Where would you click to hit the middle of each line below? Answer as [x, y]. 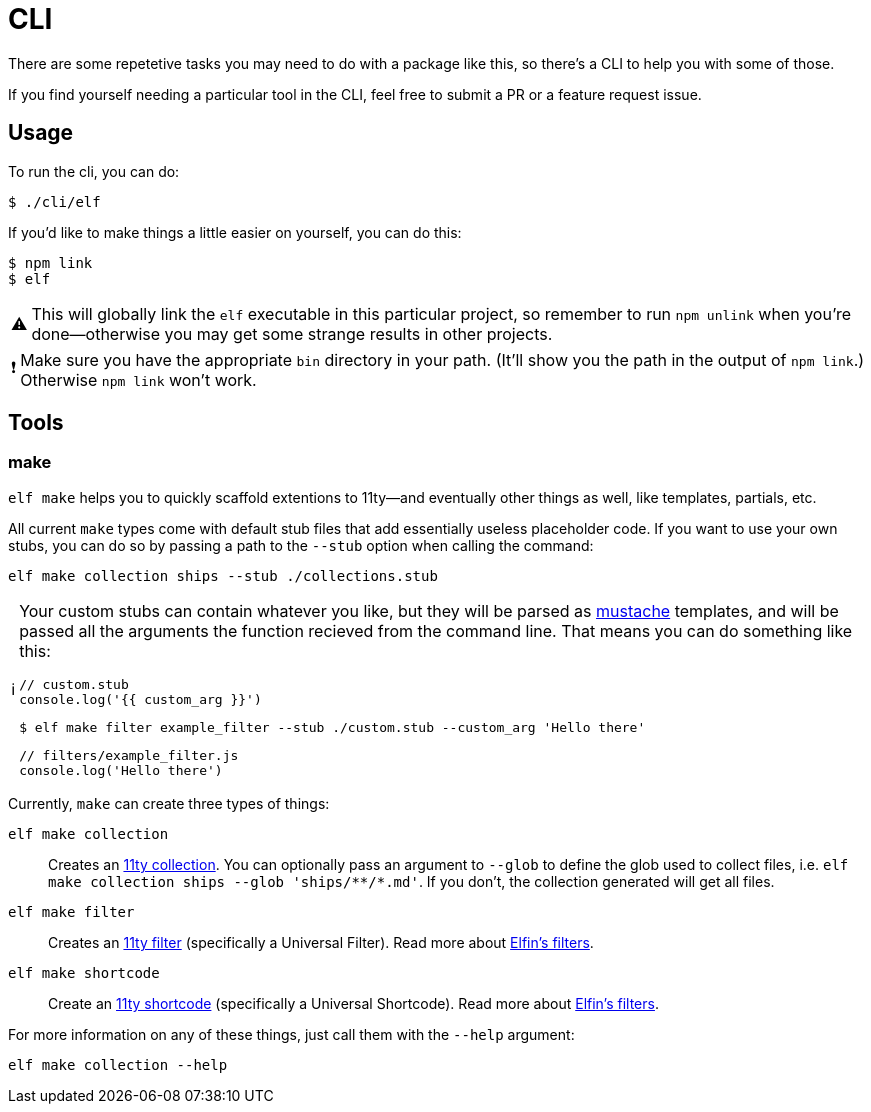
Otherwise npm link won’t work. [138, 379]
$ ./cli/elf [54, 201]
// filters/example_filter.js [129, 755]
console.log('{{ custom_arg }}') [140, 699]
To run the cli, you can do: [94, 171]
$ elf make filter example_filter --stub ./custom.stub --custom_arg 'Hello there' [332, 727]
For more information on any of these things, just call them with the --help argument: [291, 1034]
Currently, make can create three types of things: [169, 803]
